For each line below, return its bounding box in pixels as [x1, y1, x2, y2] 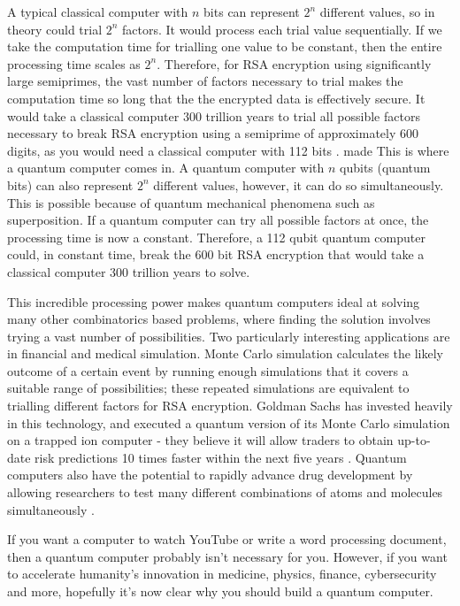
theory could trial [7, 19, 103, 38]
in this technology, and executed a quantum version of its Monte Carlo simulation [7, 413, 450, 432]
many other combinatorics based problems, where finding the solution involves [7, 310, 431, 328]
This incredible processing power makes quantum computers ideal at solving [7, 292, 420, 311]
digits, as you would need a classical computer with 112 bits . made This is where [7, 141, 449, 159]
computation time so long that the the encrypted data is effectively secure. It [7, 88, 425, 107]
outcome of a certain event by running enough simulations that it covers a [7, 361, 409, 380]
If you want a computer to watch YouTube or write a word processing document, [7, 530, 447, 548]
